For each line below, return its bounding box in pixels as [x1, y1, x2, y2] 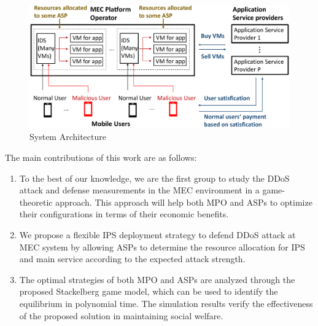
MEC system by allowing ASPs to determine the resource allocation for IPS [19, 240, 305, 253]
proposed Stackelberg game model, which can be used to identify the [19, 285, 278, 298]
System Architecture [29, 130, 106, 143]
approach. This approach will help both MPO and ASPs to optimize [55, 195, 312, 208]
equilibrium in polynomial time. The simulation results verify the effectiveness [19, 297, 313, 309]
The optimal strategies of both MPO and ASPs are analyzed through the [19, 273, 295, 285]
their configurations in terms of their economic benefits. [19, 208, 229, 220]
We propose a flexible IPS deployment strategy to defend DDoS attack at [19, 228, 296, 241]
